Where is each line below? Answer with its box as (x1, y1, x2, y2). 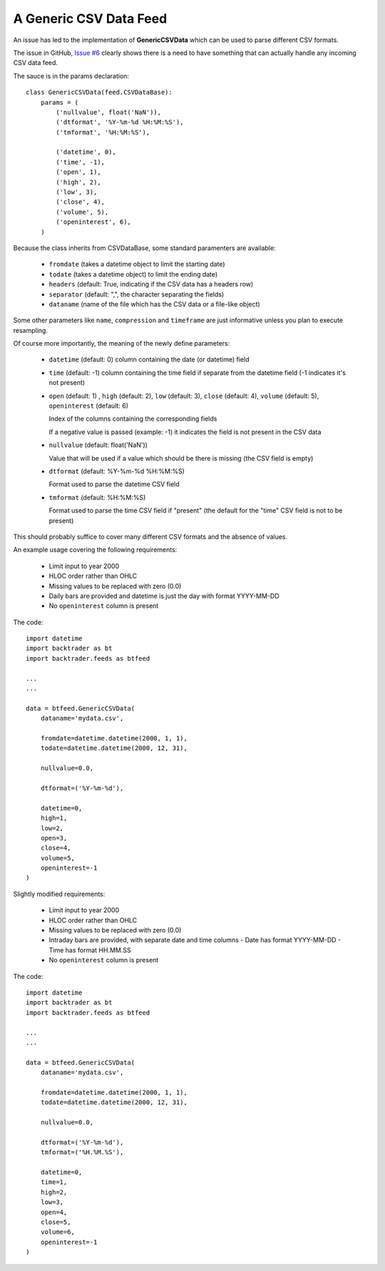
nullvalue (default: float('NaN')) (48, 441, 148, 449)
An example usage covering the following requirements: (13, 545, 178, 554)
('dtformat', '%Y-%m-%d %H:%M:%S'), (56, 118, 185, 126)
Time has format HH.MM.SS (48, 945, 131, 954)
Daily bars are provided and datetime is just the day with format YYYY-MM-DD (48, 592, 279, 600)
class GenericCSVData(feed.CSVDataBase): (26, 88, 173, 96)
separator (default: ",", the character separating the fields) (48, 289, 225, 299)
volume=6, (40, 1228, 75, 1236)
